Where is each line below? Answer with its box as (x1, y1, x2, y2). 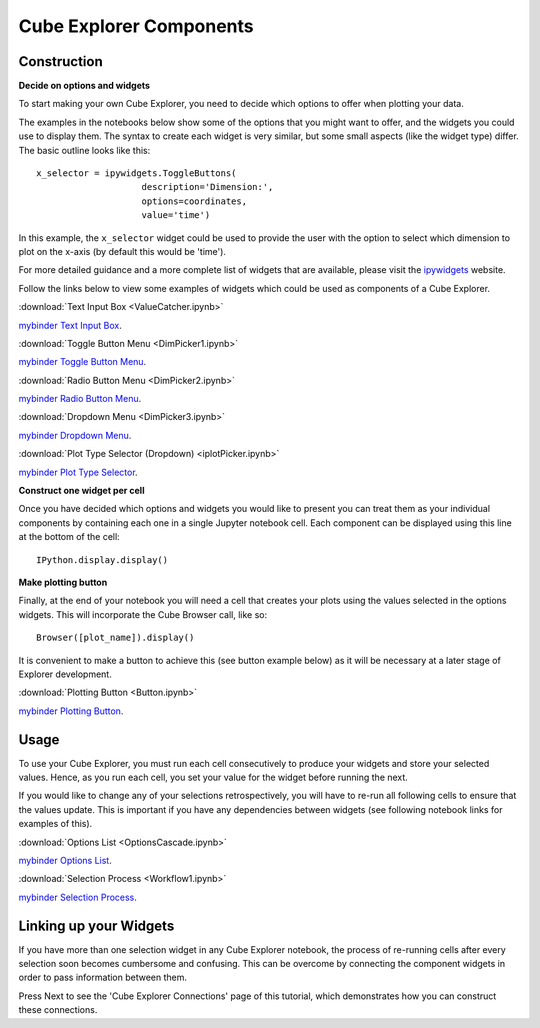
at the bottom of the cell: (18, 531, 120, 543)
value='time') (141, 210, 211, 221)
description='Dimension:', (141, 181, 274, 193)
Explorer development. (18, 668, 112, 680)
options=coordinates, (141, 195, 248, 207)
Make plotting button (18, 576, 108, 588)
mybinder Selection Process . (18, 891, 137, 903)
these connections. (18, 1004, 98, 1016)
